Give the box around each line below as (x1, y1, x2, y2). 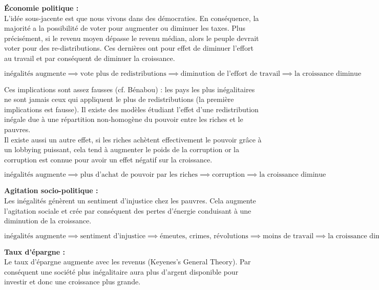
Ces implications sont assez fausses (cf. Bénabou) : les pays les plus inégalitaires (4, 84, 255, 94)
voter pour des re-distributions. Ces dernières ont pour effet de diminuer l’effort (4, 43, 254, 53)
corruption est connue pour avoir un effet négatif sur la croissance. (4, 154, 213, 164)
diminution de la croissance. (4, 215, 92, 226)
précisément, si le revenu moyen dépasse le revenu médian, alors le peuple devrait (4, 32, 259, 43)
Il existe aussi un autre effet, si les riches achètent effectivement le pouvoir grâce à (4, 134, 262, 144)
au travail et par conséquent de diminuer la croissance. (4, 52, 175, 63)
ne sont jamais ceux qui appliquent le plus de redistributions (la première (4, 94, 234, 105)
